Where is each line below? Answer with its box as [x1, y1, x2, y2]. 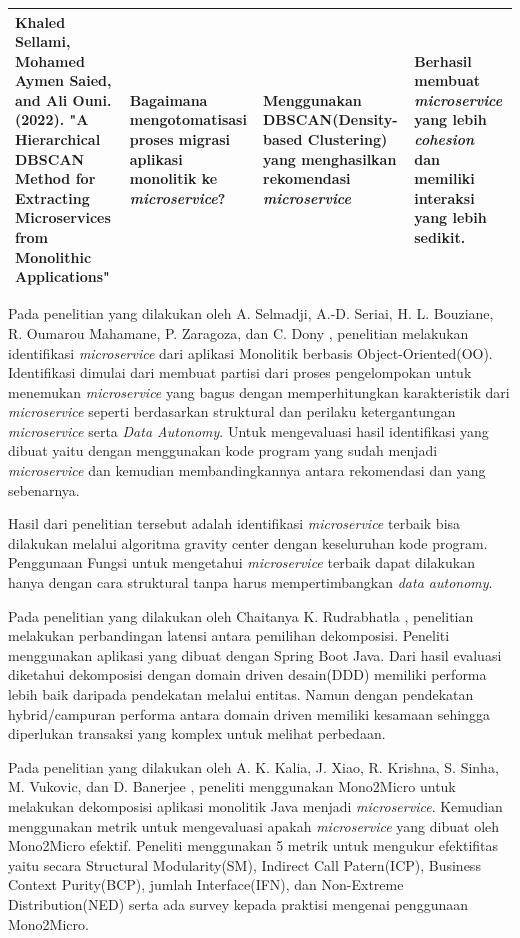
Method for [15, 168, 96, 189]
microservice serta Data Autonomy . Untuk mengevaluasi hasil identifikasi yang [8, 420, 489, 441]
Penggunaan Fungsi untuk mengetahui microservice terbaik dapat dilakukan [8, 552, 475, 573]
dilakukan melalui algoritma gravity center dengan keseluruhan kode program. [8, 532, 488, 553]
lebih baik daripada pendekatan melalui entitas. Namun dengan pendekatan [8, 684, 474, 704]
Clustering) [307, 129, 388, 150]
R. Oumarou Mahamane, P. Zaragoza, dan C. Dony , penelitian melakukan [8, 322, 469, 343]
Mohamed [15, 50, 85, 71]
